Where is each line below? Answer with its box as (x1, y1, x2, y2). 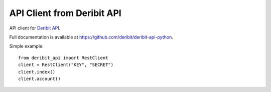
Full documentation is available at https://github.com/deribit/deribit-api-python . (9, 34, 173, 40)
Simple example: (9, 43, 44, 49)
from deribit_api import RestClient (18, 55, 108, 60)
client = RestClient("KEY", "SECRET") (18, 62, 114, 67)
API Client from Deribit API (9, 7, 121, 18)
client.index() (18, 69, 56, 74)
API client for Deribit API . (9, 25, 61, 31)
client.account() (18, 75, 61, 81)
